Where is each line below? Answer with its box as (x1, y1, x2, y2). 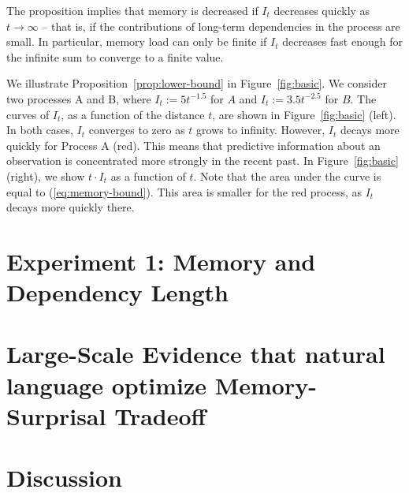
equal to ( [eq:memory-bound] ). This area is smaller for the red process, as (6, 183, 363, 200)
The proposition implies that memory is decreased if (6, 2, 258, 18)
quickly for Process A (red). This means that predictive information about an (6, 136, 381, 153)
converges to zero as (88, 121, 185, 138)
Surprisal (6, 399, 106, 431)
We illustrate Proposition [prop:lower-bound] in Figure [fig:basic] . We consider (6, 75, 387, 92)
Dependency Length (6, 276, 229, 308)
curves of (6, 106, 50, 122)
